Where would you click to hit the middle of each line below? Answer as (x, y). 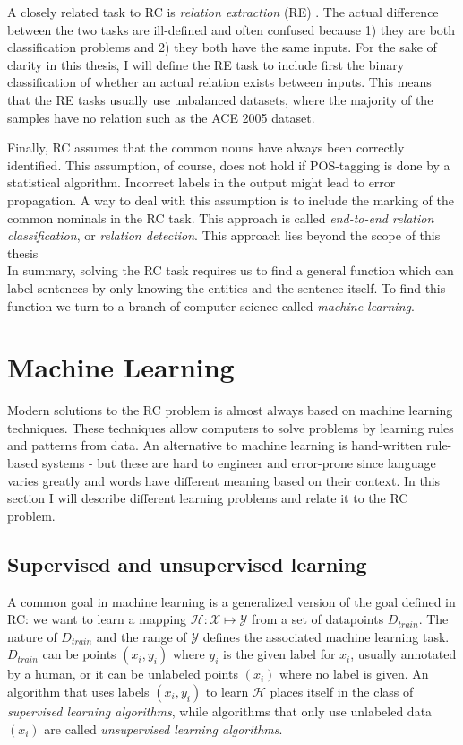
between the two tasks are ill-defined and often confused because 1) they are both (231, 29)
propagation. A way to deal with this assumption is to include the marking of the (231, 199)
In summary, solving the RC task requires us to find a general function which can (231, 270)
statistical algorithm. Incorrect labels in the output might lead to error (201, 182)
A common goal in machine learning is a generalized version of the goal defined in (231, 601)
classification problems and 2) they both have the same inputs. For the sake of (222, 47)
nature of (32, 636)
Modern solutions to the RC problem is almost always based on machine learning (230, 410)
